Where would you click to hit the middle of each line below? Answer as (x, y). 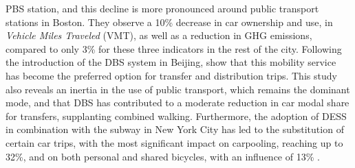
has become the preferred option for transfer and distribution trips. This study (171, 75)
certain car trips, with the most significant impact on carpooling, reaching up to (174, 142)
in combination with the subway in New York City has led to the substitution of (175, 129)
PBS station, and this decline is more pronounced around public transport (162, 8)
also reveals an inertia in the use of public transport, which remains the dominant (178, 89)
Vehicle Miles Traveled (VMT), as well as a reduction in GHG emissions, (159, 35)
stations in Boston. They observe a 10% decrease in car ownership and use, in (169, 22)
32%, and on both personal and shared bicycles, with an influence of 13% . (163, 156)
